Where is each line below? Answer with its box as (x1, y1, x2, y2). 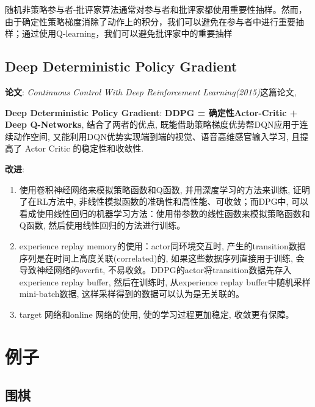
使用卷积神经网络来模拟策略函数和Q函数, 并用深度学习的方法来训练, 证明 (19, 183, 310, 196)
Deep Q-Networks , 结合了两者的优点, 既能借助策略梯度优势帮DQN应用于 (5, 118, 300, 131)
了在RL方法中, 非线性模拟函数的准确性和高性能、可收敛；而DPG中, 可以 (19, 195, 309, 208)
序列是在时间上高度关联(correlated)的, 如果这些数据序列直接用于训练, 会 (19, 251, 305, 264)
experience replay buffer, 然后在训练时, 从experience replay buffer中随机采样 (19, 275, 311, 288)
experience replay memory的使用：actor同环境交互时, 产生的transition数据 (19, 239, 306, 252)
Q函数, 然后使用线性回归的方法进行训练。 (19, 219, 186, 232)
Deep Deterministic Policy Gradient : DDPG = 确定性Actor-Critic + (5, 106, 298, 119)
